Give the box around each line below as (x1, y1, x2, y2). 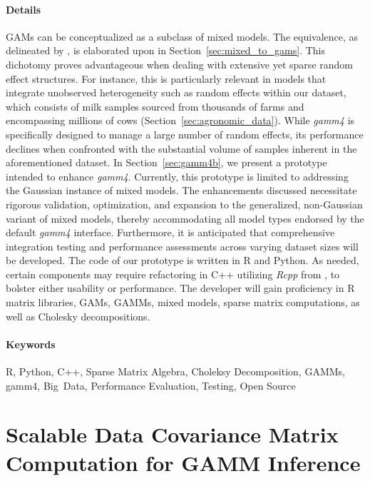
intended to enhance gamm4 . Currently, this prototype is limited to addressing (6, 168, 349, 183)
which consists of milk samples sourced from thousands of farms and (6, 98, 304, 113)
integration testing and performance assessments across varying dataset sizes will (6, 238, 359, 253)
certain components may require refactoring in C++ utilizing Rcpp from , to (6, 266, 340, 281)
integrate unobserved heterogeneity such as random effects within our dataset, (6, 85, 346, 100)
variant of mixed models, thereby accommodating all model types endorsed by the (6, 211, 364, 226)
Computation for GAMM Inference (6, 447, 361, 477)
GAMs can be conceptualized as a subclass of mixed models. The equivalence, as (6, 29, 359, 44)
